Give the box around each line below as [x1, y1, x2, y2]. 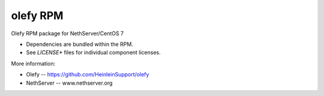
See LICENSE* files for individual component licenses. [26, 49, 161, 56]
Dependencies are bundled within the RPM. [26, 41, 133, 48]
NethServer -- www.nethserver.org [26, 79, 113, 86]
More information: [11, 60, 56, 67]
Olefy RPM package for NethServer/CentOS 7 [11, 30, 124, 37]
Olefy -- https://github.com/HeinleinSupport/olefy [26, 71, 149, 78]
